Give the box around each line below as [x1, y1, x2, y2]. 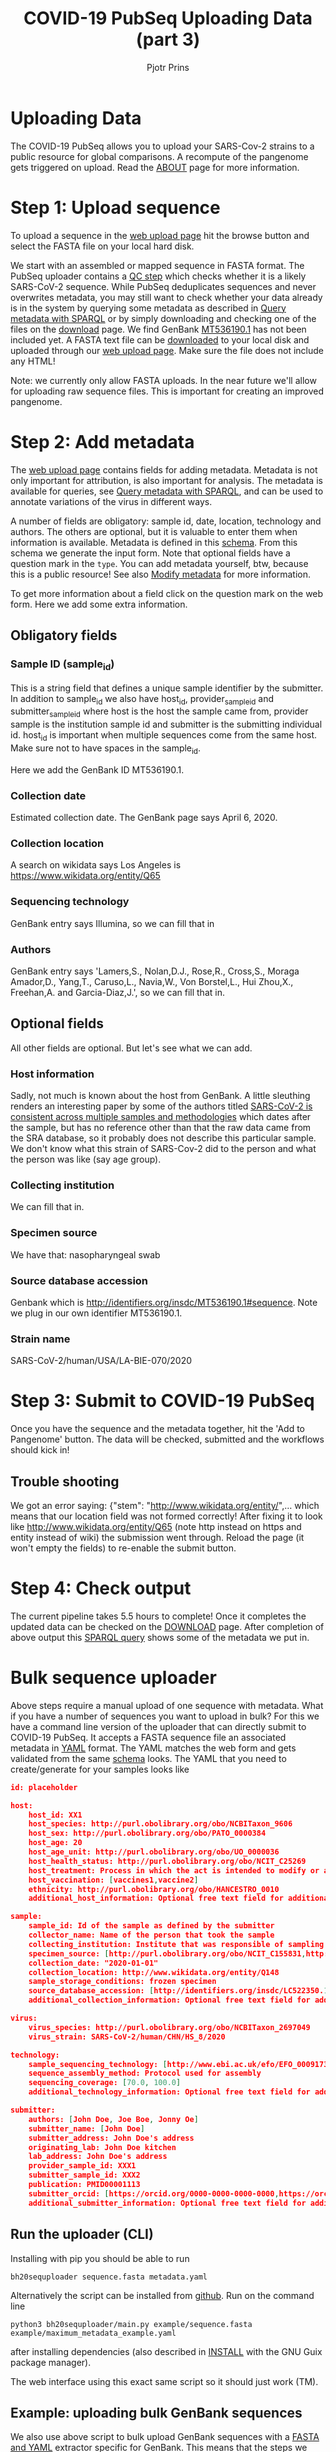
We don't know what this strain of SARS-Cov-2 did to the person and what [10, 1143, 317, 1154]
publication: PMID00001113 [28, 2180, 141, 2190]
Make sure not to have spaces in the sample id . [10, 742, 202, 756]
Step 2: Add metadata [10, 430, 195, 453]
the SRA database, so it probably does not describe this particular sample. [10, 1132, 317, 1144]
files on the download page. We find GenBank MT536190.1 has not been [10, 323, 307, 335]
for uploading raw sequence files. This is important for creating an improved [10, 385, 324, 397]
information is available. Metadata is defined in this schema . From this [10, 536, 298, 548]
